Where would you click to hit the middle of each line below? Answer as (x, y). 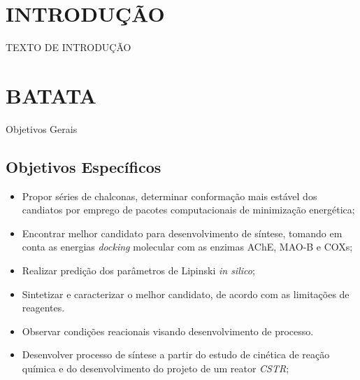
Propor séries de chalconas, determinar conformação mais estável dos (170, 196)
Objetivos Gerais (42, 128)
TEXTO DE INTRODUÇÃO (69, 47)
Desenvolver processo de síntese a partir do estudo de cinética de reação (176, 354)
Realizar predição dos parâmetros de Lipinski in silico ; (138, 270)
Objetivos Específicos (84, 166)
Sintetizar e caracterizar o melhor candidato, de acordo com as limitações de (186, 294)
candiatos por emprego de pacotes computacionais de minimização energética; (188, 210)
